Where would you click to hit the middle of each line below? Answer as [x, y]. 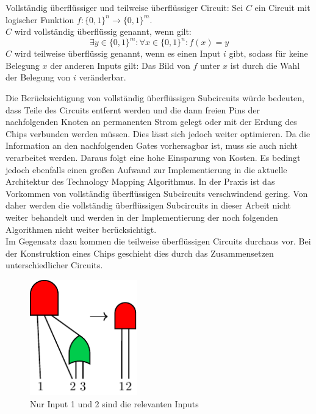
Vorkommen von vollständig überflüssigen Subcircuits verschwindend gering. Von [157, 193]
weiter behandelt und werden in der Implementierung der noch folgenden [142, 217]
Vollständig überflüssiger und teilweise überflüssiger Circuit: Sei [124, 7]
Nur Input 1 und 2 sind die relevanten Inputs [114, 403]
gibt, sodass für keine [268, 53]
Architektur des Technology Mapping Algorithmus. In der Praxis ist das [140, 181]
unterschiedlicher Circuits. [54, 265]
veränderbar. [102, 77]
